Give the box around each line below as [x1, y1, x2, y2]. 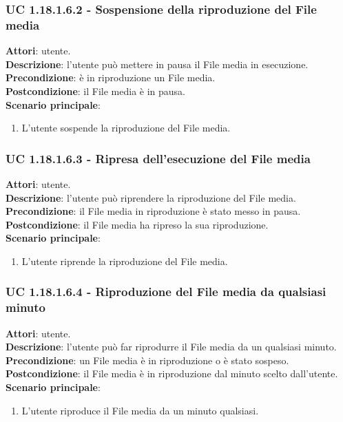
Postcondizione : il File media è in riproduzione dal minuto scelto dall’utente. [6, 366, 338, 381]
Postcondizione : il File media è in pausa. [6, 83, 185, 98]
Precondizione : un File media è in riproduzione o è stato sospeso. [6, 352, 289, 367]
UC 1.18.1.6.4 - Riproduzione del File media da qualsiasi [6, 283, 326, 300]
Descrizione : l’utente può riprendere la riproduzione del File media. [6, 190, 296, 204]
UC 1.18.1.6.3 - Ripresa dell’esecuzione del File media [6, 149, 311, 167]
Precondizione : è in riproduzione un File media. [6, 70, 216, 85]
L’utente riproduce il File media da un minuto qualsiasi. [21, 403, 259, 417]
